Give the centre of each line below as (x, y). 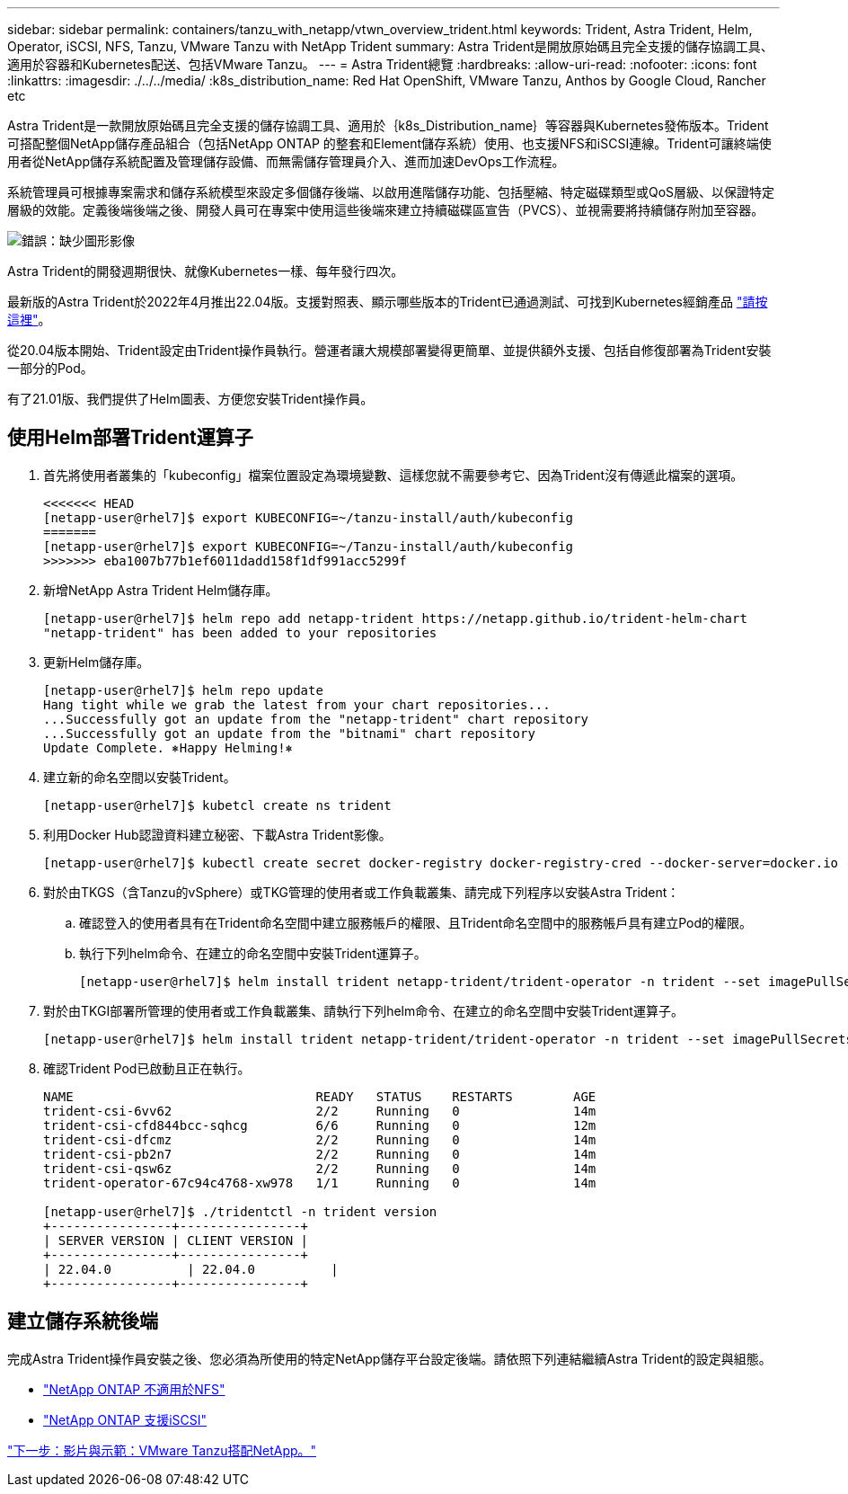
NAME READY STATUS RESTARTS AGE (320, 1096)
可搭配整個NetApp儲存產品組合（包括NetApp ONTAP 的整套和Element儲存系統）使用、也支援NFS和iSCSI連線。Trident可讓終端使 (389, 143)
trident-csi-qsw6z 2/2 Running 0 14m (320, 1168)
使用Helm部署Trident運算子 (130, 438)
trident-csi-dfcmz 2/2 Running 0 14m (320, 1139)
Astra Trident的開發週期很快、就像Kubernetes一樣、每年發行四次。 (206, 271)
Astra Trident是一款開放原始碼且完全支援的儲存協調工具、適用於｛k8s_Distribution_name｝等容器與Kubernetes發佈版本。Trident (388, 125)
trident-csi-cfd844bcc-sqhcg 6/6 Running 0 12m (320, 1125)
